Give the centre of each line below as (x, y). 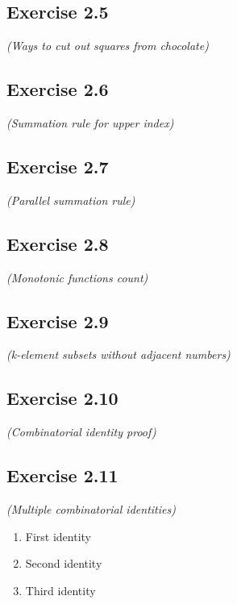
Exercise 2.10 (62, 398)
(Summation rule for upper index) (90, 123)
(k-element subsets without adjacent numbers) (118, 354)
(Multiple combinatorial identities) (91, 508)
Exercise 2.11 (62, 475)
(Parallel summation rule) (71, 200)
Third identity (60, 590)
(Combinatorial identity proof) (81, 432)
